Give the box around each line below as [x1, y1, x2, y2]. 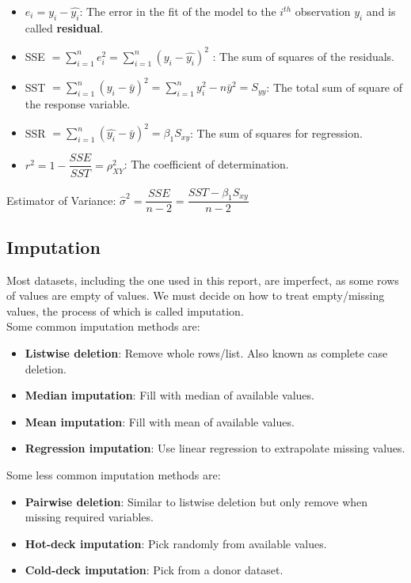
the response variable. [25, 96, 131, 112]
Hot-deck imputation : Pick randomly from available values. [25, 535, 327, 551]
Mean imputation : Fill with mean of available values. [25, 413, 295, 430]
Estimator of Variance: [6, 191, 116, 208]
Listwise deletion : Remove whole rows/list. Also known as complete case [25, 344, 388, 361]
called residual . [25, 19, 104, 36]
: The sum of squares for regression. [189, 124, 363, 141]
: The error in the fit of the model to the [79, 3, 276, 19]
